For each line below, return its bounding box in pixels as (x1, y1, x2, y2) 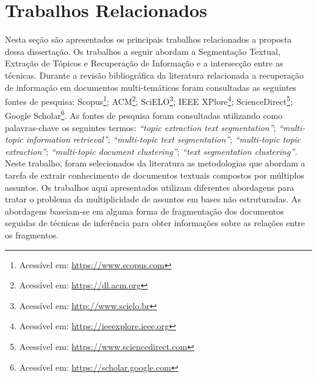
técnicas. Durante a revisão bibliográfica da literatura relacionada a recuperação (5, 68, 304, 81)
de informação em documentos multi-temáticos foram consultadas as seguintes (5, 80, 297, 93)
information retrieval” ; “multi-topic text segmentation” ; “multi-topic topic (26, 133, 301, 146)
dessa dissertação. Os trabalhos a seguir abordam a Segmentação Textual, (5, 45, 280, 57)
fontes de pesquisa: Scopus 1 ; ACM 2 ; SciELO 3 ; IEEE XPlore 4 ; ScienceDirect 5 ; (5, 93, 293, 107)
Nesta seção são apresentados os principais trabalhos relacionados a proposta (5, 33, 292, 46)
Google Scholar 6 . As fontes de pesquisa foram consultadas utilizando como (5, 107, 283, 121)
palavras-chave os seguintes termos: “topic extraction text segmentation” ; (5, 121, 276, 134)
